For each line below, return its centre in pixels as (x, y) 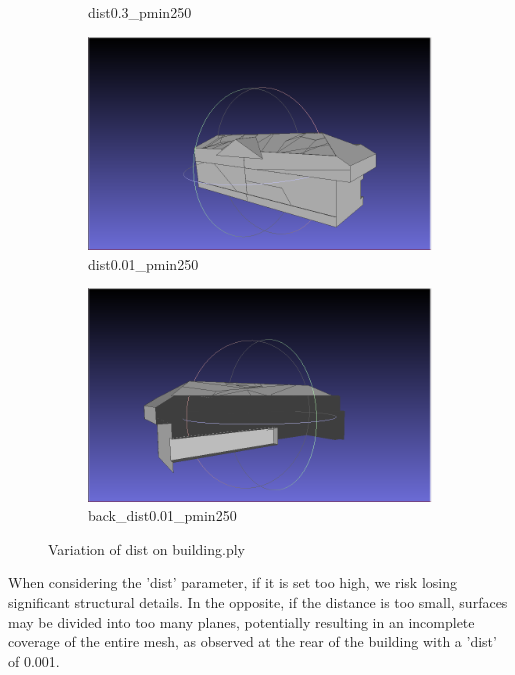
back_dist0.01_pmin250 (162, 515)
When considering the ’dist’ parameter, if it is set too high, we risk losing (233, 582)
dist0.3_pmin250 (140, 12)
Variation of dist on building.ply (146, 548)
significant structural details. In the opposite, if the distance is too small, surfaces (258, 602)
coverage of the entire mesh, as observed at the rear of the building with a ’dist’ (252, 641)
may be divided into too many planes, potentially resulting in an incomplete (241, 621)
